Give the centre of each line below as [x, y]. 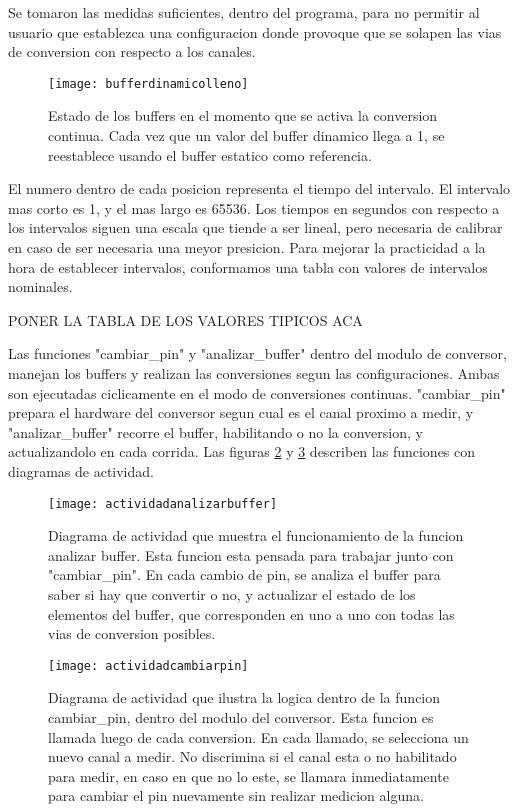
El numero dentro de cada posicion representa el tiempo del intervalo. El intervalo [259, 188]
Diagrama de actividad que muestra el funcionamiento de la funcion [256, 535]
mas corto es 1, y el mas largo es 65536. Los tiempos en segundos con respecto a [254, 207]
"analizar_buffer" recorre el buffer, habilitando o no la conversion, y [215, 431]
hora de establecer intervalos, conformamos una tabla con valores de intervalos [248, 266]
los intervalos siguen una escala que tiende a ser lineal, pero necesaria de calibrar [255, 227]
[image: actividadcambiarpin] [148, 665]
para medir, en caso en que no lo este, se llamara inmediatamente [248, 775]
